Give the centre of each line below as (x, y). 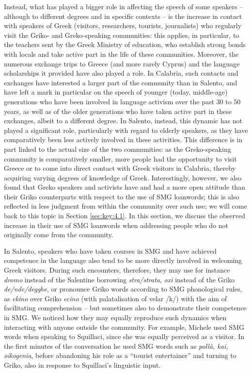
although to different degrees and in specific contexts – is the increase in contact (123, 16)
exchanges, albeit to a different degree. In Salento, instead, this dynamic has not (123, 121)
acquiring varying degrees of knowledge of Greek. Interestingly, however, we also (123, 177)
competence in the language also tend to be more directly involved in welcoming (123, 260)
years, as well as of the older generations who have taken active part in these (118, 111)
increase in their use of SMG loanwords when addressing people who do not (116, 225)
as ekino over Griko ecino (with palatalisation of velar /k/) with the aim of (115, 298)
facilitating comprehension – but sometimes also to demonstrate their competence (125, 308)
